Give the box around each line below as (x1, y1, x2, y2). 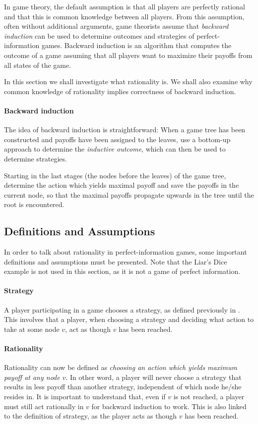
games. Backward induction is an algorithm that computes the (41, 40, 232, 51)
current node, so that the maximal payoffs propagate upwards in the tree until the (4, 189, 254, 200)
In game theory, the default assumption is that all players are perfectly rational (4, 1, 245, 11)
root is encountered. (4, 199, 64, 210)
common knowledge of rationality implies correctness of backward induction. (4, 86, 236, 96)
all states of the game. (4, 59, 71, 70)
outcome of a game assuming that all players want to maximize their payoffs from (4, 50, 253, 60)
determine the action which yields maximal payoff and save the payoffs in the (4, 180, 239, 190)
